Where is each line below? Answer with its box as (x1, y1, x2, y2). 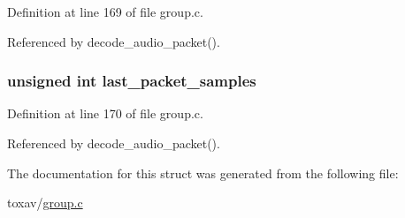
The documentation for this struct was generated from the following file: (7, 163, 399, 182)
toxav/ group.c (7, 193, 83, 212)
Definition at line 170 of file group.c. (7, 104, 203, 123)
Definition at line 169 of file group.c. (7, 3, 203, 20)
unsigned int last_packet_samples (7, 70, 256, 92)
